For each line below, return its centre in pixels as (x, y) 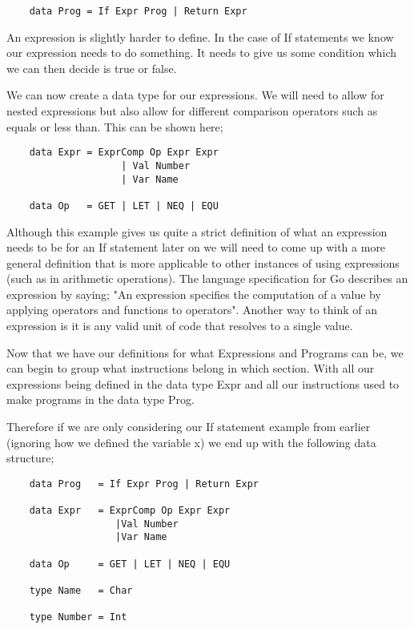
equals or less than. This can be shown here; (115, 126)
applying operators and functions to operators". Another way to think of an (192, 310)
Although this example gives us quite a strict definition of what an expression (197, 231)
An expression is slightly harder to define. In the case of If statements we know (200, 36)
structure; (30, 458)
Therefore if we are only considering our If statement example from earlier (189, 427)
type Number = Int (78, 617)
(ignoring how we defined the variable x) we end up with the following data (191, 442)
